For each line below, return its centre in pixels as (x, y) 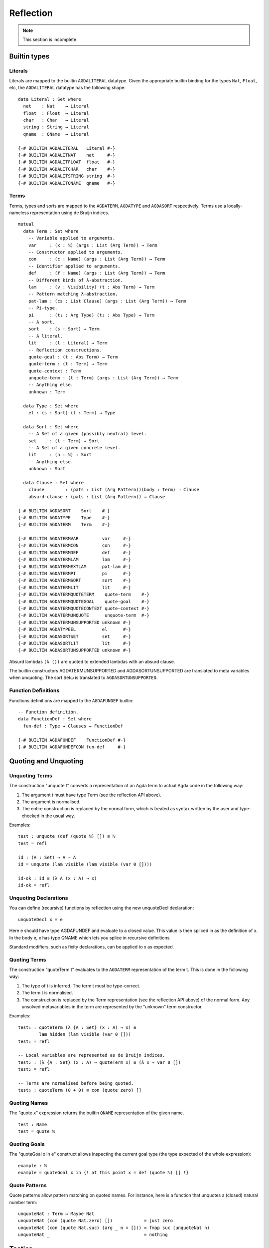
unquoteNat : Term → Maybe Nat (56, 1214)
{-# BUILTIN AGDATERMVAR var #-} (75, 539)
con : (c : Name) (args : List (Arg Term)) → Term (97, 259)
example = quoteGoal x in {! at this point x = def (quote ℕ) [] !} (103, 1173)
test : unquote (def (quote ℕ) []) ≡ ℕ (67, 836)
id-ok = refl (34, 885)
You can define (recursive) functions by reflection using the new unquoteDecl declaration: (102, 908)
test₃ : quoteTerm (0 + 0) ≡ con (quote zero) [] (80, 1090)
